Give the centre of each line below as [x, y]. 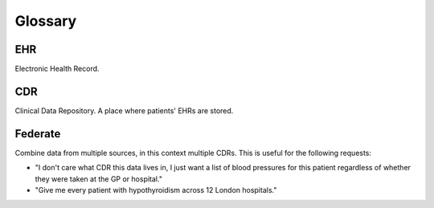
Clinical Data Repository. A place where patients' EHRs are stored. [124, 110]
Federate [38, 134]
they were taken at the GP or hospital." [98, 179]
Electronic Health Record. [57, 69]
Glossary [46, 21]
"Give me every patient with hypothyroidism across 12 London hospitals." [156, 190]
